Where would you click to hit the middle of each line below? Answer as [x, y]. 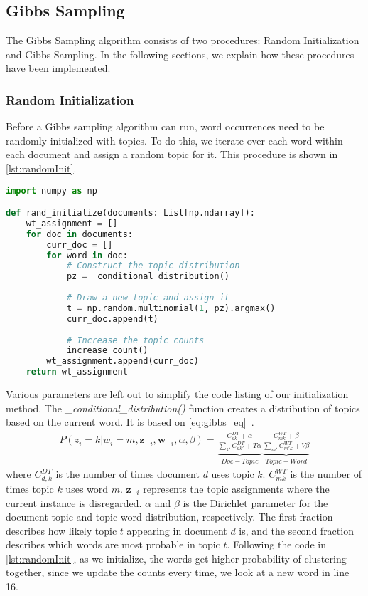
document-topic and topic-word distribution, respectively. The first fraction [169, 517]
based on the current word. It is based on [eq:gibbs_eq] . [130, 422]
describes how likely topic [61, 530]
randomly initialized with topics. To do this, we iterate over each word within [174, 140]
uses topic [233, 474]
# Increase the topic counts [135, 340]
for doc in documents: [79, 234]
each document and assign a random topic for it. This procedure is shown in [172, 154]
